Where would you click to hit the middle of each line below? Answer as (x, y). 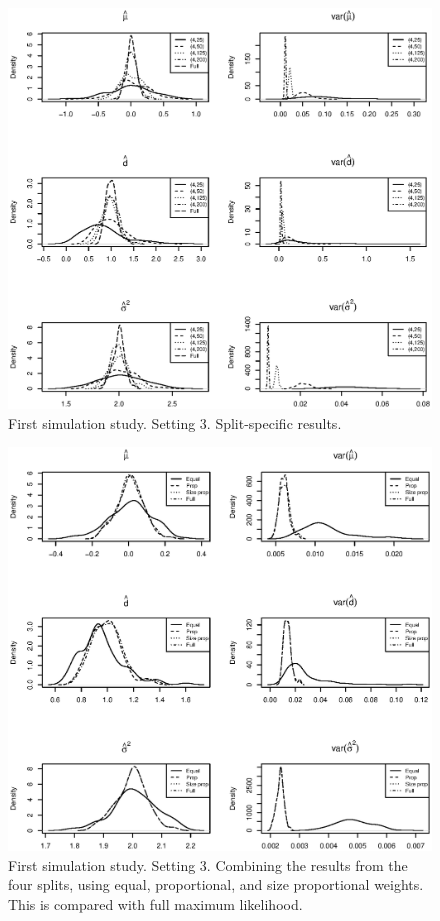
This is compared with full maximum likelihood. (155, 903)
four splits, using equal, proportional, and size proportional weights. (216, 884)
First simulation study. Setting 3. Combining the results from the (208, 864)
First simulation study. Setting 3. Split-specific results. (175, 422)
